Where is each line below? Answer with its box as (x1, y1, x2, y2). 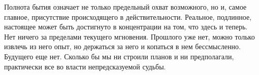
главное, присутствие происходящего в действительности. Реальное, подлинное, (4, 11, 252, 22)
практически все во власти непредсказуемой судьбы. (4, 61, 166, 71)
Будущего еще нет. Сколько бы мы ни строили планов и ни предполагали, (4, 51, 234, 61)
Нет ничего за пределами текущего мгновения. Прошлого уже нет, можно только (4, 31, 255, 42)
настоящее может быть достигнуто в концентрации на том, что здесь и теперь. (4, 21, 248, 32)
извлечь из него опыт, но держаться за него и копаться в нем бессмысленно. (4, 41, 241, 52)
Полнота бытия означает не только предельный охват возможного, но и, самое (4, 2, 247, 12)
